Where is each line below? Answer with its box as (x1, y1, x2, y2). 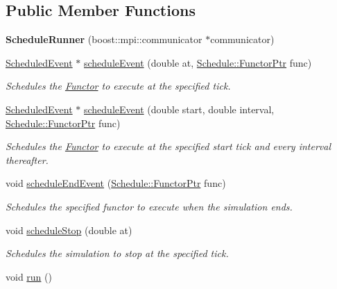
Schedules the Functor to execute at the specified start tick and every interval (6, 139, 331, 154)
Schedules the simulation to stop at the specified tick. (6, 246, 229, 261)
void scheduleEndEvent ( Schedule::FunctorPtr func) (6, 176, 226, 190)
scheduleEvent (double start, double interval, (84, 101, 275, 116)
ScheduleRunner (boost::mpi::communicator (6, 32, 202, 47)
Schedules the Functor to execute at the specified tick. (6, 79, 231, 93)
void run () (6, 269, 52, 283)
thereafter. (6, 152, 49, 167)
